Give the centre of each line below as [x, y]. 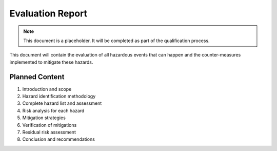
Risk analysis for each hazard [53, 110]
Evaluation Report [48, 13]
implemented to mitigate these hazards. [51, 62]
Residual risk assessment [49, 132]
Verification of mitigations [50, 125]
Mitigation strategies [44, 118]
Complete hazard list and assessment [62, 103]
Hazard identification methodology [59, 96]
